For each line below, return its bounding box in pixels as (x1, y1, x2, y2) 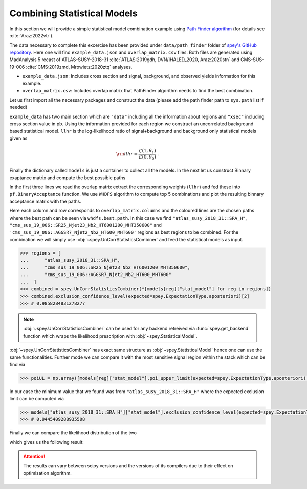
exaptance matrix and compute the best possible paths (9, 174, 126, 181)
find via (9, 361, 26, 367)
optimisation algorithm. (23, 470, 72, 476)
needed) (9, 104, 28, 110)
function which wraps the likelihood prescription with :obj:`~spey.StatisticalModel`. (23, 332, 198, 339)
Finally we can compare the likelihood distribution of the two (9, 429, 137, 436)
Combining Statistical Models (9, 8, 138, 19)
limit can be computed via (9, 396, 64, 402)
